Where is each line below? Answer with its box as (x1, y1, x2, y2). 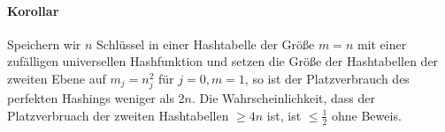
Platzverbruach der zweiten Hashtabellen (7, 106, 229, 124)
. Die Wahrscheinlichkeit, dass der (191, 89, 375, 107)
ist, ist (266, 106, 302, 124)
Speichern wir (7, 34, 81, 53)
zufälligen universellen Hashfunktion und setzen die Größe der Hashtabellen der (7, 52, 439, 70)
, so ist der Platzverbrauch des (244, 69, 410, 87)
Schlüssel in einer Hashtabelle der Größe (96, 34, 315, 53)
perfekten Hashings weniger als (7, 89, 174, 107)
